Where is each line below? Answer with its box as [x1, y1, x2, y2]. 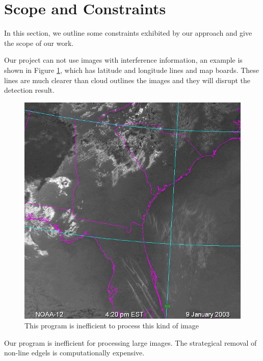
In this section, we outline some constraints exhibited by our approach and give [4, 28, 252, 38]
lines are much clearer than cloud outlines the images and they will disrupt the [4, 74, 251, 85]
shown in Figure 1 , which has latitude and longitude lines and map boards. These [4, 64, 259, 75]
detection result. [4, 85, 55, 95]
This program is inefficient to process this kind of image [24, 320, 199, 331]
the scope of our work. [4, 37, 74, 48]
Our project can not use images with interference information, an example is [4, 55, 243, 65]
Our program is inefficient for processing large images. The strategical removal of [4, 337, 257, 348]
